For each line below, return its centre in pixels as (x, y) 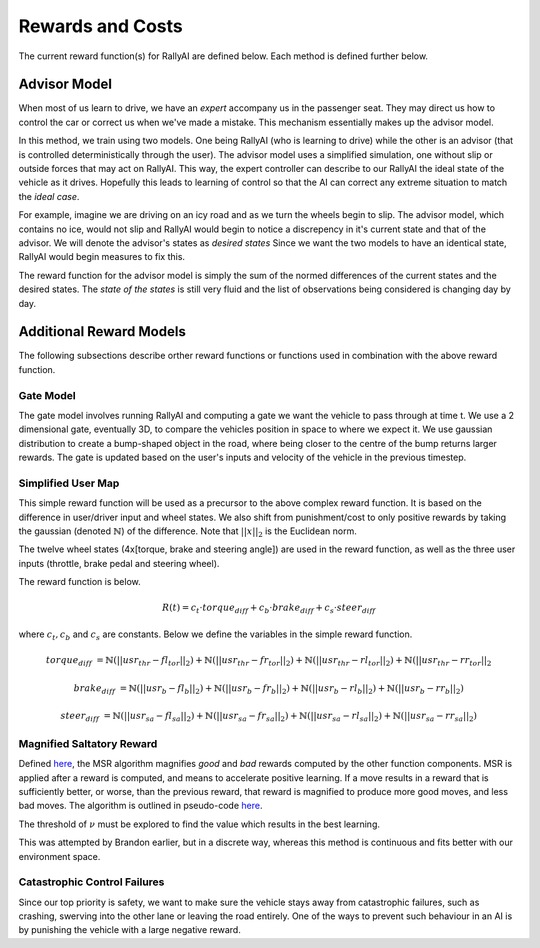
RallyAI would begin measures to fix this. (101, 257)
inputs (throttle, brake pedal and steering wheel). (119, 563)
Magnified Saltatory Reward (88, 743)
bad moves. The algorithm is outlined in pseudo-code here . (140, 806)
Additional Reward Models (102, 331)
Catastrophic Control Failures (91, 882)
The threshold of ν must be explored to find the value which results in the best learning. (199, 824)
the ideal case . (49, 196)
